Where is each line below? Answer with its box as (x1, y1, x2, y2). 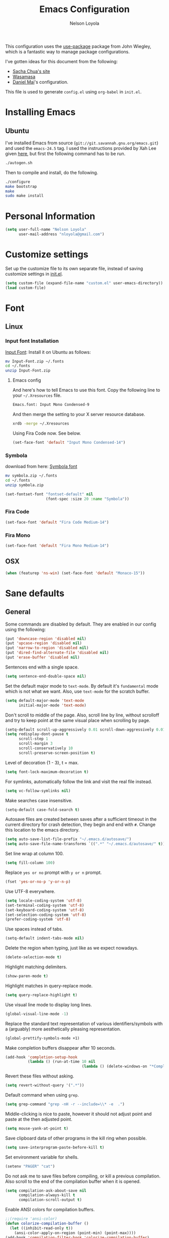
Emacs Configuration (39, 4, 130, 15)
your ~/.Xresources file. (12, 392, 62, 398)
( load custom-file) (5, 285, 46, 290)
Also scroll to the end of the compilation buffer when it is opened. (5, 1178, 141, 1184)
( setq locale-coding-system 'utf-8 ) (5, 898, 82, 903)
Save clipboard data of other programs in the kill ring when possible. (5, 1135, 147, 1141)
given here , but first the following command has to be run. (5, 150, 126, 157)
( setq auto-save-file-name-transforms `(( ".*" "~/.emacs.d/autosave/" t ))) (5, 842, 167, 847)
